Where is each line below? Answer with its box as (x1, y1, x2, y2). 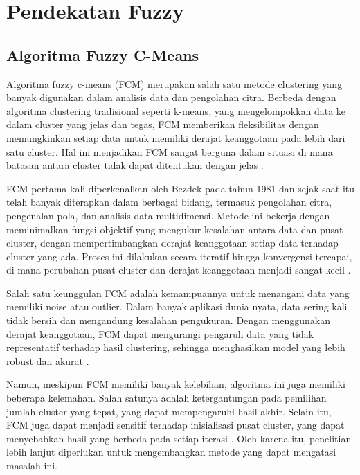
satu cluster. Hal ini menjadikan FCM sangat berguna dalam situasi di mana (6, 144, 333, 159)
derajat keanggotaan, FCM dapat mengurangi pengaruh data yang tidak (6, 326, 314, 341)
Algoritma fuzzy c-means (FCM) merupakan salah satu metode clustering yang (6, 76, 343, 91)
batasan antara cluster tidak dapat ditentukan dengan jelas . (6, 158, 264, 172)
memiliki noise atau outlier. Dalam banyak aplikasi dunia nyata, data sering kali (6, 299, 348, 314)
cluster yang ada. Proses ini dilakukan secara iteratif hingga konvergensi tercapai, (6, 249, 352, 263)
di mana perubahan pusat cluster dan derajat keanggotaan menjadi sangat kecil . (6, 262, 351, 277)
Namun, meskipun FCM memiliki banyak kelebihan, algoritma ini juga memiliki (6, 377, 345, 391)
